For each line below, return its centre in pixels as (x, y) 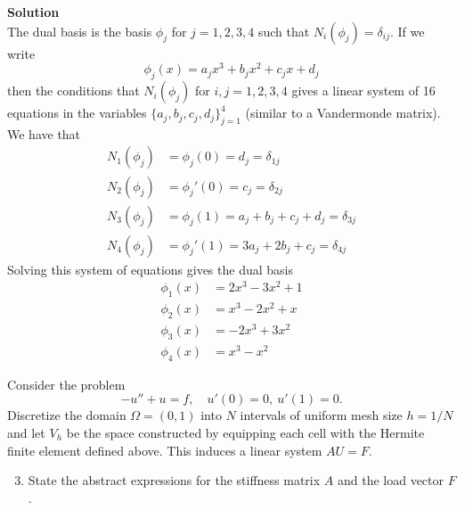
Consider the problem (66, 384)
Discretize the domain (67, 415)
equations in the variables (77, 113)
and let (26, 432)
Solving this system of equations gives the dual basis (150, 269)
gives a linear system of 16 (363, 90)
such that (284, 31)
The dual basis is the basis (80, 31)
